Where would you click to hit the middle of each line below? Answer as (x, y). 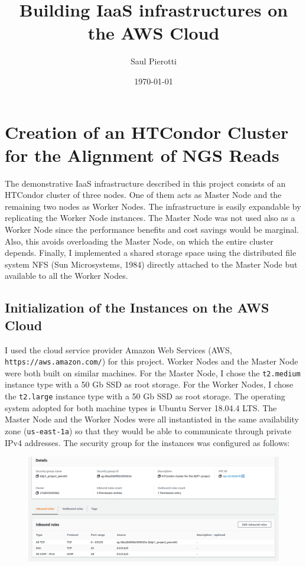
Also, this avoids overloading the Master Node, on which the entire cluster (139, 241)
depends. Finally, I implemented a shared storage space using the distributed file (151, 253)
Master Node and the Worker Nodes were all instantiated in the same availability (152, 419)
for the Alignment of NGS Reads (142, 154)
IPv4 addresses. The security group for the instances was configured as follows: (147, 442)
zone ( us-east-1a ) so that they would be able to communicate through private (148, 430)
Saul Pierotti (154, 61)
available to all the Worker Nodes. (66, 276)
